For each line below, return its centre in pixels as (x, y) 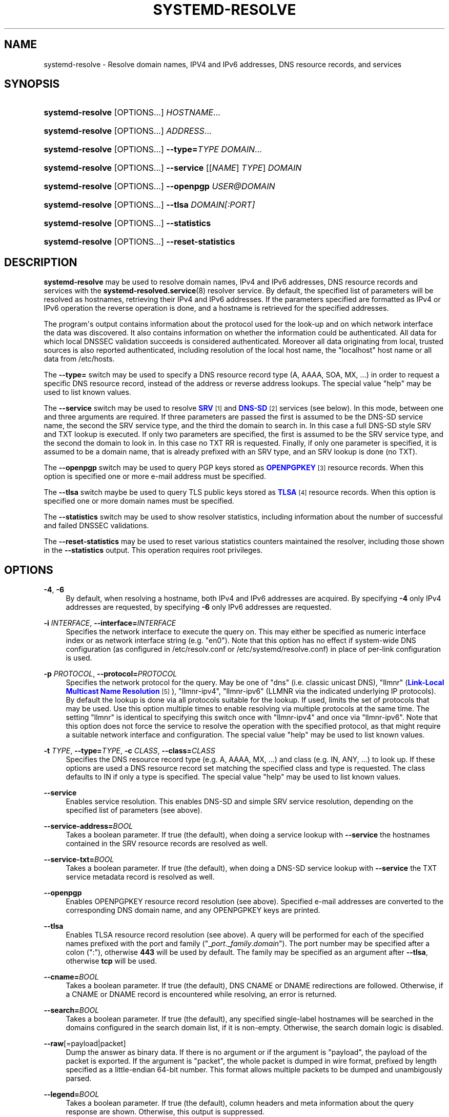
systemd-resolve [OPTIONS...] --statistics (127, 223)
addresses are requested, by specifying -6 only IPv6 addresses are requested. (199, 607)
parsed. (79, 1079)
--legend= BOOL (72, 1094)
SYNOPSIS (32, 84)
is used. (79, 658)
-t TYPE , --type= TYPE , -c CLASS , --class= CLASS (129, 751)
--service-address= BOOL (88, 826)
